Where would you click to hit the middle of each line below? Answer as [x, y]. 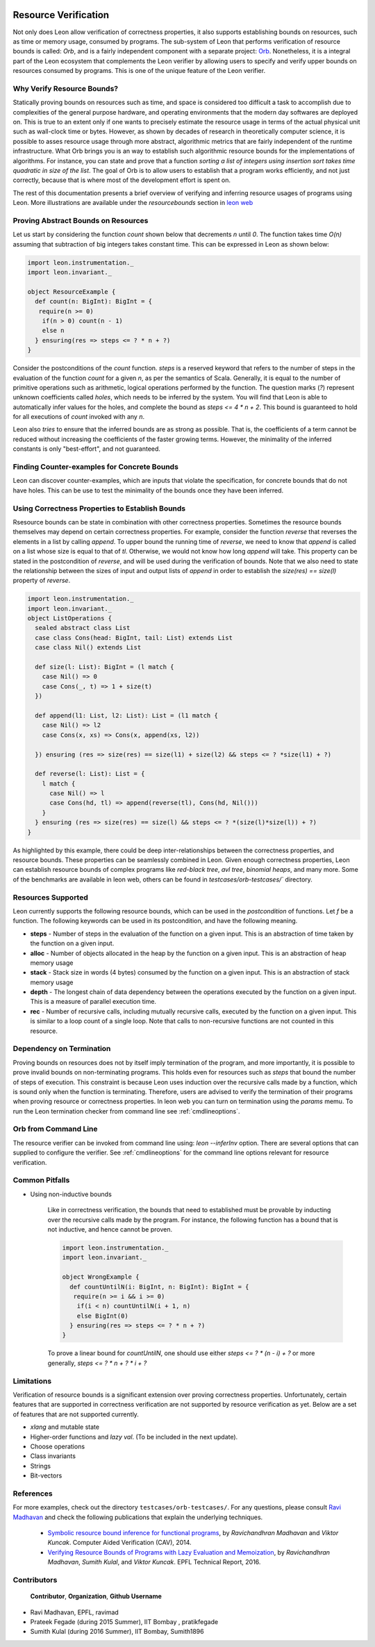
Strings [41, 1466]
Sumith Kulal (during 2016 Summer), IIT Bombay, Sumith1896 [117, 1632]
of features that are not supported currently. [76, 1414]
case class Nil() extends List [88, 647]
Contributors [35, 1580]
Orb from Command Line [55, 1129]
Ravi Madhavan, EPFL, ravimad [75, 1612]
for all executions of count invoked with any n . [79, 417]
